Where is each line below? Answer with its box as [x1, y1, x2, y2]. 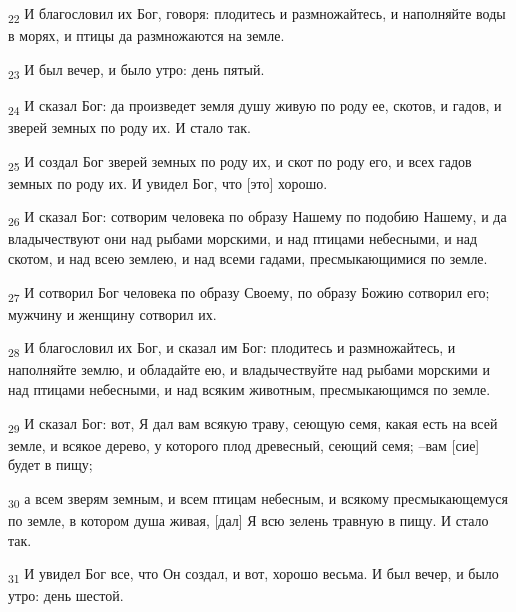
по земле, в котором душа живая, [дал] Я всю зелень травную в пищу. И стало [8, 510, 489, 531]
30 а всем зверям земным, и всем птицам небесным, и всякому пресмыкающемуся [8, 487, 508, 511]
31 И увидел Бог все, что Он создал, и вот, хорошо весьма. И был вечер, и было [8, 563, 499, 587]
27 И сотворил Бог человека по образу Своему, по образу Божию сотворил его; [8, 281, 490, 305]
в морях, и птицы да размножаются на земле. [8, 25, 285, 46]
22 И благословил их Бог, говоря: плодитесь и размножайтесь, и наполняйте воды [8, 3, 506, 26]
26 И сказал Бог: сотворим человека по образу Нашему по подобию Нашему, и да [8, 206, 507, 230]
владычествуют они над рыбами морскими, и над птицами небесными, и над [8, 228, 478, 249]
